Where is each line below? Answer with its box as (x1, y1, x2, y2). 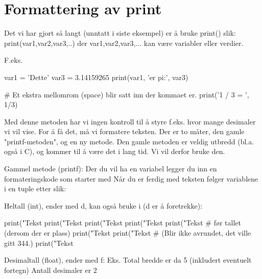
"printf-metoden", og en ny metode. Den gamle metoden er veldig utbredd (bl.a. (4, 136, 254, 146)
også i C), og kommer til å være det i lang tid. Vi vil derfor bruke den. (4, 146, 225, 157)
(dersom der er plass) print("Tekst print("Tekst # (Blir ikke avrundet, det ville (4, 227, 251, 238)
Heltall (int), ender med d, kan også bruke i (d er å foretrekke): (4, 200, 202, 211)
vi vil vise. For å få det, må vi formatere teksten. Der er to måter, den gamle (4, 126, 245, 137)
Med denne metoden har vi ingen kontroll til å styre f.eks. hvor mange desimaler (4, 116, 256, 126)
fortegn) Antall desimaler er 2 (4, 264, 97, 275)
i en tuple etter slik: (4, 183, 66, 194)
